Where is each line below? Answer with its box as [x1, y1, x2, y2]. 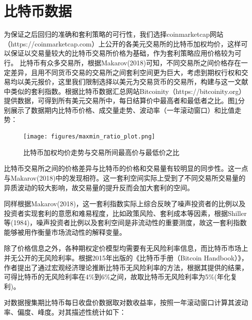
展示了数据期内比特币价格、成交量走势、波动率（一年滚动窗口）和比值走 [10, 105, 241, 115]
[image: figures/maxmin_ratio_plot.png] [23, 133, 156, 140]
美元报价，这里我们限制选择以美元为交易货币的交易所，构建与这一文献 [24, 76, 248, 87]
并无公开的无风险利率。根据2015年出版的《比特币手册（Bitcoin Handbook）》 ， [4, 253, 248, 263]
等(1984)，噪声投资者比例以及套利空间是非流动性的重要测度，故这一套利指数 [4, 217, 247, 228]
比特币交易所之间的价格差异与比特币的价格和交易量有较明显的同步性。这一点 [4, 163, 248, 173]
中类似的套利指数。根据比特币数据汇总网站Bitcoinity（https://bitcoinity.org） [4, 86, 246, 96]
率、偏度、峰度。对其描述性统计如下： [4, 307, 126, 317]
